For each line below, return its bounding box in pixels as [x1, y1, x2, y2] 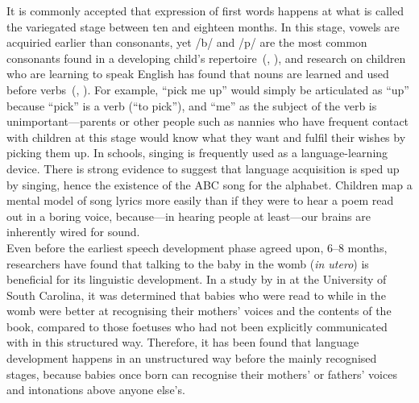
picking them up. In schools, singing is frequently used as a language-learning [6, 144, 388, 161]
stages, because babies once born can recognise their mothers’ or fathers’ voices [6, 365, 397, 382]
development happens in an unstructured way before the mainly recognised [6, 350, 377, 367]
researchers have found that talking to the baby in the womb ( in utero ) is [6, 255, 369, 272]
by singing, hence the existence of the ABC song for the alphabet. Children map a [6, 176, 413, 193]
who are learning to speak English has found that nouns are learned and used [6, 65, 389, 82]
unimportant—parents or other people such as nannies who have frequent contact [6, 113, 409, 130]
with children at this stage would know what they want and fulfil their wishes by [6, 128, 406, 145]
